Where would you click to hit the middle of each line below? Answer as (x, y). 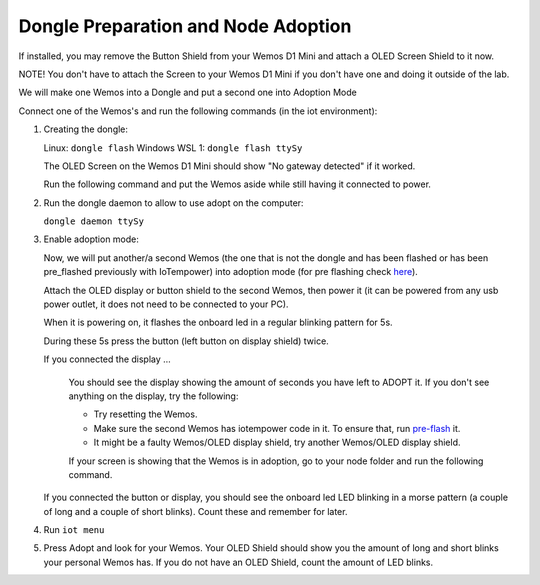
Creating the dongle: (86, 129)
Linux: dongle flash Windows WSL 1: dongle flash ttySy (173, 147)
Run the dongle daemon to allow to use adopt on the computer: (173, 202)
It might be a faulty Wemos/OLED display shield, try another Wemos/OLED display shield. (277, 442)
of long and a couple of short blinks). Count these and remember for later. (195, 511)
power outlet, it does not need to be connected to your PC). (166, 304)
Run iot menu (74, 530)
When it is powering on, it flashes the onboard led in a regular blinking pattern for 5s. (218, 322)
